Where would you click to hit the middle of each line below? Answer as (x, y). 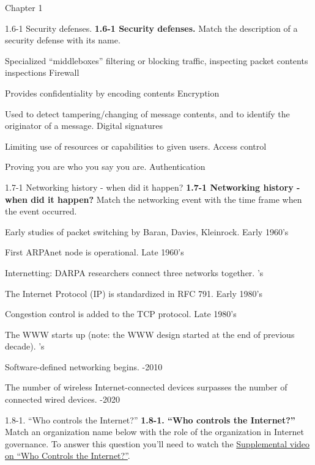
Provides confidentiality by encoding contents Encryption (112, 93)
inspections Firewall (42, 72)
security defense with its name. (63, 40)
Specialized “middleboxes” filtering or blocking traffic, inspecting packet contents (157, 60)
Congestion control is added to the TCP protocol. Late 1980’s (121, 314)
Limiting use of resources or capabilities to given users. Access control (136, 146)
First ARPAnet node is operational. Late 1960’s (94, 252)
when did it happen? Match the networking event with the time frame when (154, 199)
